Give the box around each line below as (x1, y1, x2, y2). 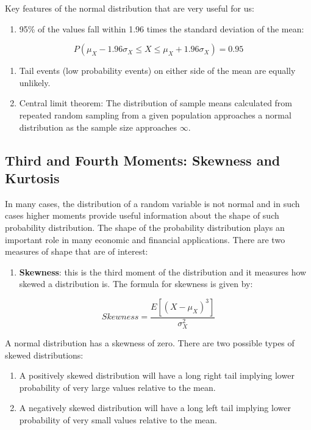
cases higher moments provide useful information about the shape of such (5, 209, 279, 222)
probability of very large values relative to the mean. (19, 381, 216, 393)
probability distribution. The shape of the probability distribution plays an (5, 220, 285, 233)
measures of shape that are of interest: (5, 245, 148, 258)
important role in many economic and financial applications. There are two (5, 233, 285, 246)
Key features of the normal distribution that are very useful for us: (5, 2, 254, 14)
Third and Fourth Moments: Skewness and (5, 150, 281, 169)
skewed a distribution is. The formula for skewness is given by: (19, 277, 253, 290)
